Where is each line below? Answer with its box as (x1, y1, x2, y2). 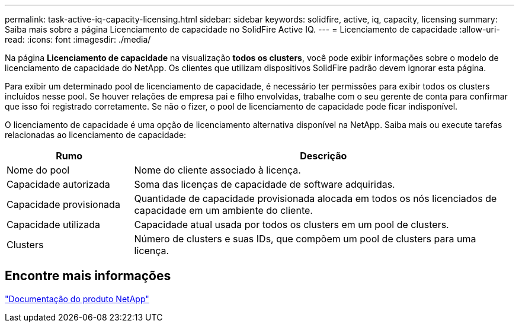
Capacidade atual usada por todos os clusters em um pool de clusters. (134, 219, 449, 230)
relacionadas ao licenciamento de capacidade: (5, 130, 187, 140)
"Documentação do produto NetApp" (5, 293, 149, 304)
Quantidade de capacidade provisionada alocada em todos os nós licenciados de (134, 193, 497, 204)
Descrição (300, 150, 347, 162)
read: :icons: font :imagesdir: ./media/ (5, 34, 151, 44)
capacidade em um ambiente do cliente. (134, 204, 313, 216)
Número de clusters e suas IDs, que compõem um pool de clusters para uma (134, 233, 476, 245)
